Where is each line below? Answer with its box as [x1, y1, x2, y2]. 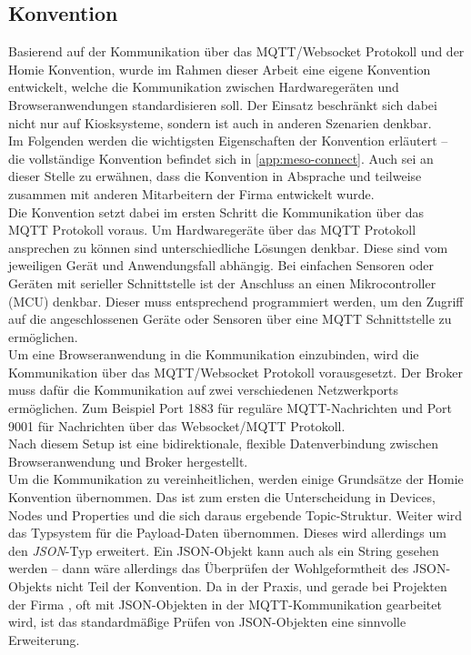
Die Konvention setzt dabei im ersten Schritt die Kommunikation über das [8, 202, 425, 221]
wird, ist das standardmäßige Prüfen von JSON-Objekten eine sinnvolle [8, 612, 406, 631]
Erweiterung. [8, 630, 80, 649]
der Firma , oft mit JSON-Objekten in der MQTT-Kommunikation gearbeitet [8, 594, 442, 613]
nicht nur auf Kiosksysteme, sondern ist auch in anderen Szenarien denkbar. [8, 113, 432, 132]
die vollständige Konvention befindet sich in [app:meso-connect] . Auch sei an [8, 148, 434, 167]
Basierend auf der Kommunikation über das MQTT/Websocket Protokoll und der [8, 42, 465, 61]
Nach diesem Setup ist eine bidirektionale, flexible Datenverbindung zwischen [8, 434, 439, 453]
